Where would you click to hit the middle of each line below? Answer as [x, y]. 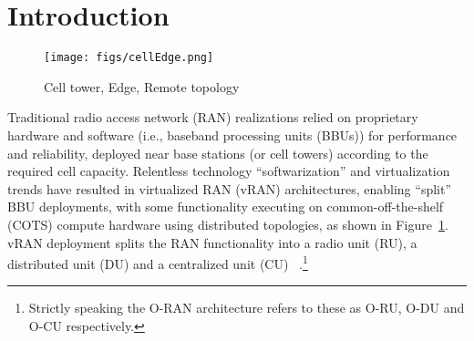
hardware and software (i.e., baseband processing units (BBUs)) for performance [232, 134]
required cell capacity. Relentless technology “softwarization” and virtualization [229, 171]
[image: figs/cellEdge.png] [129, 58]
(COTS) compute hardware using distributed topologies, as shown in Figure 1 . [228, 224]
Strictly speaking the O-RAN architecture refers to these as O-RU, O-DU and [247, 308]
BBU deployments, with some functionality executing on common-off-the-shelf [226, 207]
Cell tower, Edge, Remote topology [142, 86]
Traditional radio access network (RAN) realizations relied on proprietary [213, 117]
